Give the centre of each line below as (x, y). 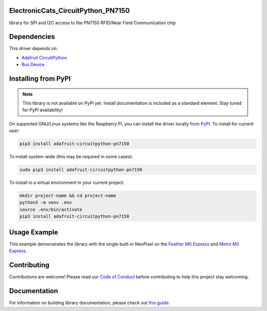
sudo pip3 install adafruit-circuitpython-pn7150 (81, 170)
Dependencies (32, 37)
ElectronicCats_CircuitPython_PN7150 (69, 11)
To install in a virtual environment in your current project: (67, 182)
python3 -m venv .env (46, 202)
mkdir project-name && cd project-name (68, 196)
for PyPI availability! (43, 110)
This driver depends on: (33, 48)
